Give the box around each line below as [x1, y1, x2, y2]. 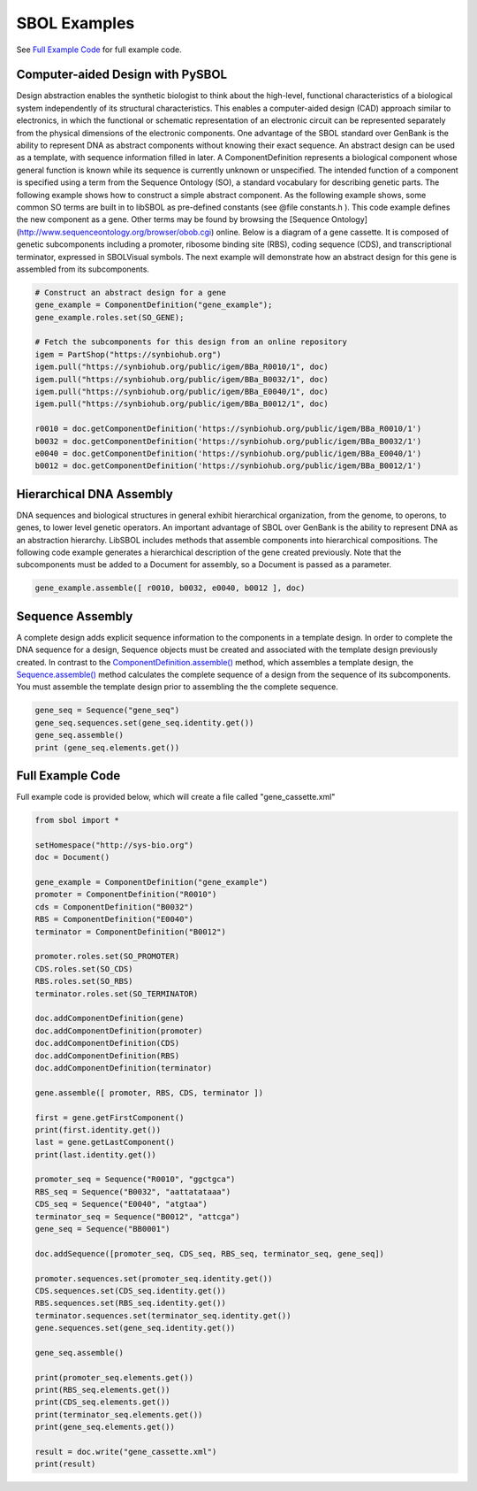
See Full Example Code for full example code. [16, 44, 182, 55]
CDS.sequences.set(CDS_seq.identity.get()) [34, 1286, 227, 1295]
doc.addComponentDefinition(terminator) [34, 1063, 212, 1072]
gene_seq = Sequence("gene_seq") [34, 705, 180, 716]
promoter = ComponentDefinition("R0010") [34, 889, 217, 900]
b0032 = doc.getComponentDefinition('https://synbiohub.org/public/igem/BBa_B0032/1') [34, 436, 422, 446]
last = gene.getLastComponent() [34, 1137, 176, 1148]
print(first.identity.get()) [34, 1125, 162, 1134]
